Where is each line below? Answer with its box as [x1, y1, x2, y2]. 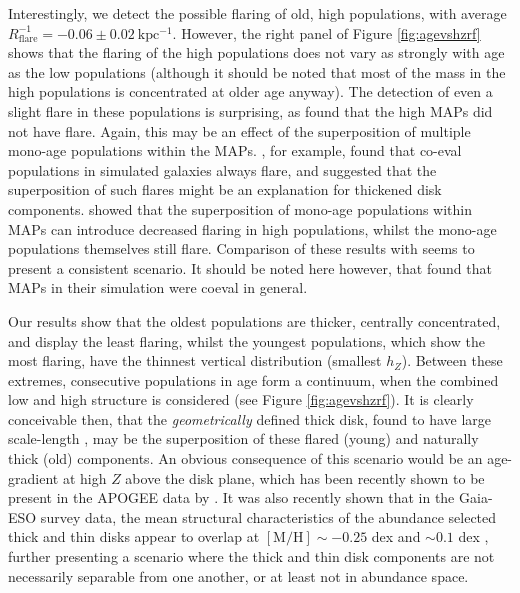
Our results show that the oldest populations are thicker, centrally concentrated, [8, 310, 501, 331]
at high [62, 467, 107, 488]
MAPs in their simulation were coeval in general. [8, 277, 308, 298]
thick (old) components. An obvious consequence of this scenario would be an [8, 448, 483, 469]
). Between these [401, 350, 503, 371]
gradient [8, 467, 59, 488]
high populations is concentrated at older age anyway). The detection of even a [8, 81, 493, 102]
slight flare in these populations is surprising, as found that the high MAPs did [8, 100, 493, 121]
